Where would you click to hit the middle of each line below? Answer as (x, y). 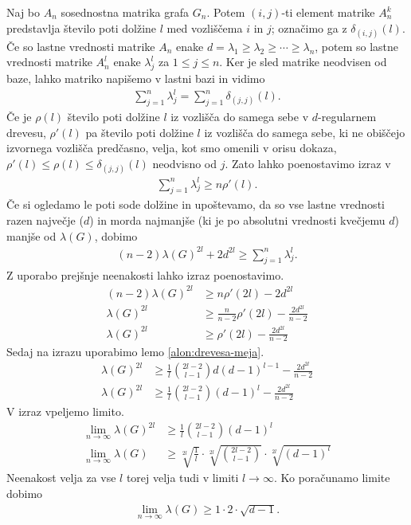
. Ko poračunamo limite (332, 478)
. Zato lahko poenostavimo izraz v (308, 163)
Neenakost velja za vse (61, 478)
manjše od (31, 235)
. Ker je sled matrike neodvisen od (303, 62)
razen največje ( (45, 219)
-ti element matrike (328, 12)
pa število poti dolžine (139, 132)
